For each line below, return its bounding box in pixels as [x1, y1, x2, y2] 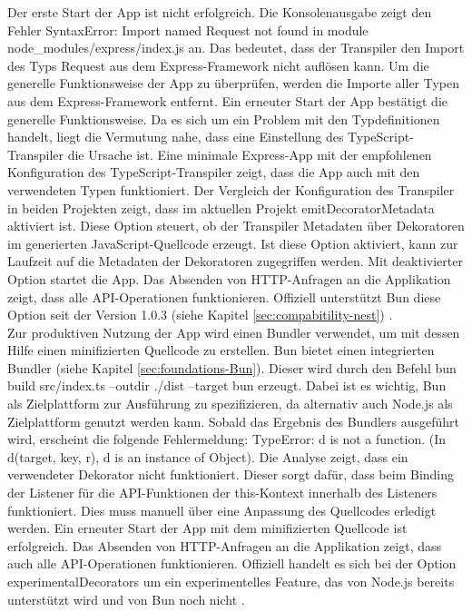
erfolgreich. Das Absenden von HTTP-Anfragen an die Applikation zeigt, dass [7, 536, 441, 555]
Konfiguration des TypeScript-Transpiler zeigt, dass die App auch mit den [7, 163, 420, 182]
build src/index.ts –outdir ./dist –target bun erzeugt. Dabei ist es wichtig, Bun [7, 376, 447, 395]
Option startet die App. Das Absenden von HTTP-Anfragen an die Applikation [7, 269, 451, 288]
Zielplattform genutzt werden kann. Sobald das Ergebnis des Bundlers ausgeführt [7, 411, 460, 430]
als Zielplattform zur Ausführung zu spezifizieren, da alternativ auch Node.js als [7, 394, 453, 413]
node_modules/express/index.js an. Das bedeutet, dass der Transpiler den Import [7, 38, 465, 57]
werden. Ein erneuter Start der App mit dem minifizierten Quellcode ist [7, 518, 408, 538]
